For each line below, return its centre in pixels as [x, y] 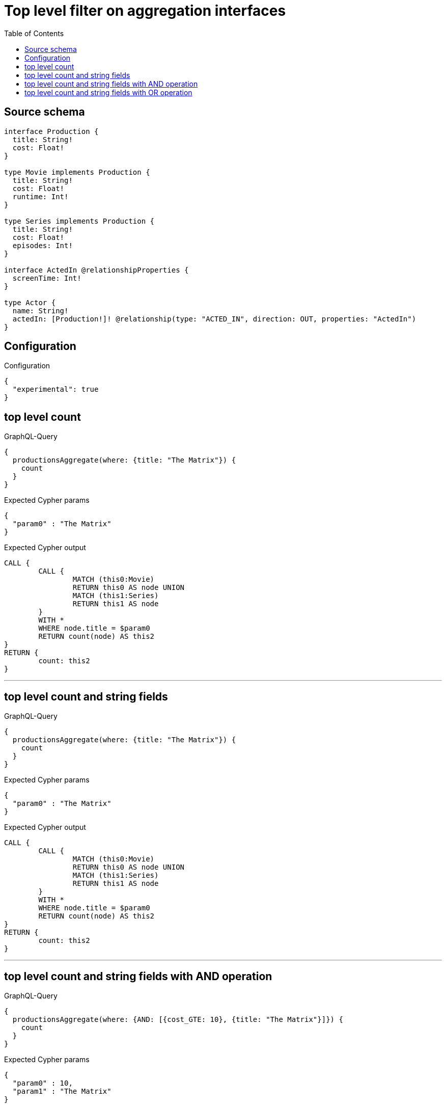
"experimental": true [55, 389]
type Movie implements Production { [77, 172]
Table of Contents [34, 33]
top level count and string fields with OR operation [108, 92]
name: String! [40, 310]
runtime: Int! [40, 196]
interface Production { [51, 131]
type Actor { [30, 302]
